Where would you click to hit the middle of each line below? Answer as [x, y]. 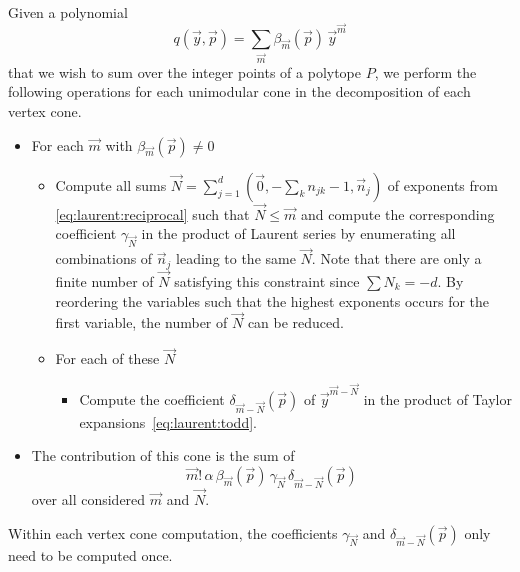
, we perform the [425, 71]
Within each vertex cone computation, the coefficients [173, 532]
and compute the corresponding [398, 213]
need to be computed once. [90, 555]
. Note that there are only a [396, 258]
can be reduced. [295, 322]
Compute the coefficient [152, 399]
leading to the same [236, 258]
